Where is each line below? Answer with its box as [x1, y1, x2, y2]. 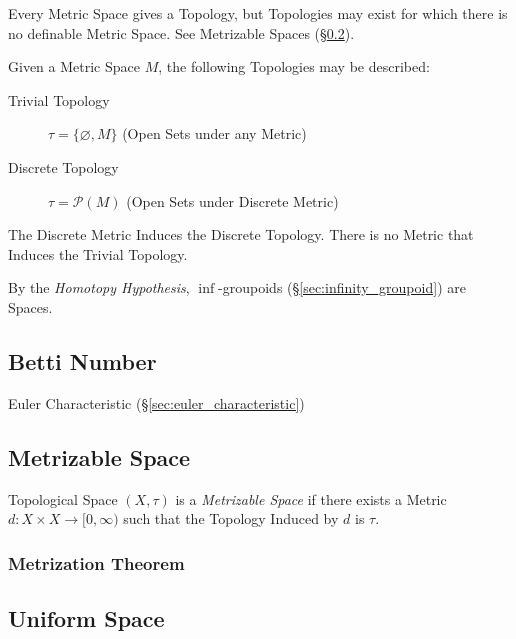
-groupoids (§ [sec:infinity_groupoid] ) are [218, 277, 466, 298]
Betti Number [8, 345, 157, 376]
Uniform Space [8, 602, 165, 633]
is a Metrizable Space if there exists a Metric [175, 488, 447, 509]
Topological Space [8, 488, 118, 509]
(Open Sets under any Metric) [122, 123, 307, 144]
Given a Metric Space [8, 56, 140, 77]
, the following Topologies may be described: [158, 56, 430, 77]
